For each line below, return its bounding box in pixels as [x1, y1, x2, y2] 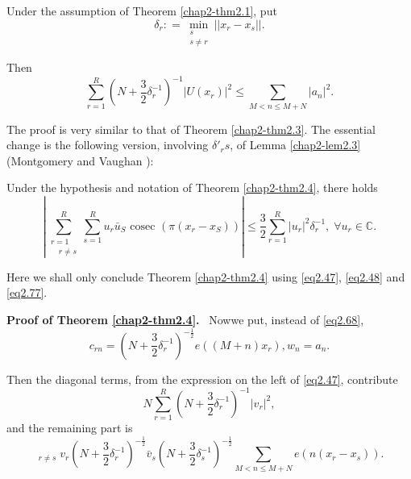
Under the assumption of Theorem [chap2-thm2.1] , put [6, 2, 277, 19]
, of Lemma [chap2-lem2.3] [230, 136, 361, 153]
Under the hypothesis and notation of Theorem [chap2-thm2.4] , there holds [6, 179, 378, 196]
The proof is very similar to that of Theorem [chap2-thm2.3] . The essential [6, 120, 376, 137]
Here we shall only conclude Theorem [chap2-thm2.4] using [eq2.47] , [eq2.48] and [6, 268, 405, 285]
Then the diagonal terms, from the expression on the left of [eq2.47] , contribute [6, 370, 398, 387]
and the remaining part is [6, 419, 133, 436]
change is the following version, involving [6, 136, 209, 153]
